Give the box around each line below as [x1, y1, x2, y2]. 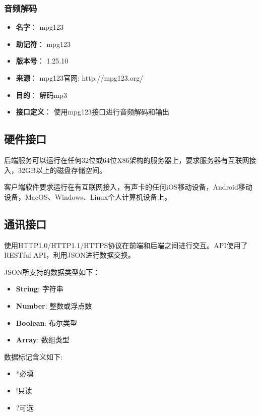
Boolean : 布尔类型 [16, 317, 77, 328]
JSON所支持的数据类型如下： [4, 266, 100, 277]
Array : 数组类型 [16, 334, 70, 345]
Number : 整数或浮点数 [16, 300, 92, 311]
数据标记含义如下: [4, 351, 62, 362]
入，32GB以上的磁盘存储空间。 [4, 164, 106, 175]
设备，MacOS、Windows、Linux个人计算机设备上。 [4, 191, 172, 202]
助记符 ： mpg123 [16, 38, 71, 49]
